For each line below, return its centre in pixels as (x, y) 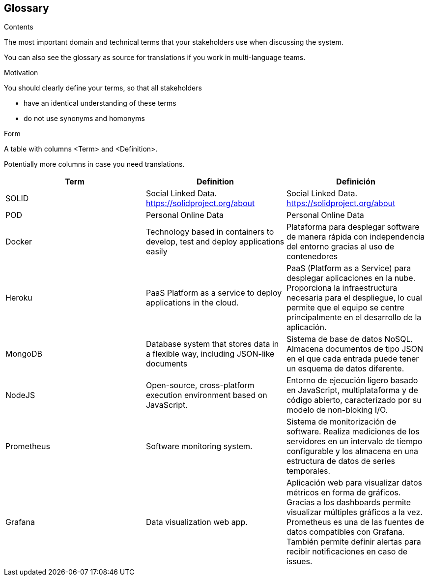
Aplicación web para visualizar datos (354, 483)
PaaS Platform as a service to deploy (214, 293)
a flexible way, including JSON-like (210, 354)
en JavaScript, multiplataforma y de (352, 390)
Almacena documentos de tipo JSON (355, 349)
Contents (19, 27)
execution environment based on (206, 395)
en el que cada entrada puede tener (353, 359)
